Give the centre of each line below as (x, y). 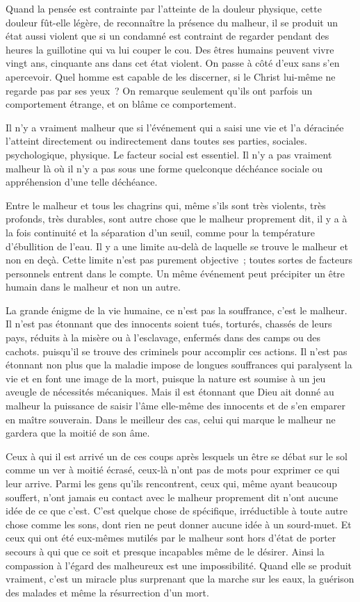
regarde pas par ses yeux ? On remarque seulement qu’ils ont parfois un (159, 90)
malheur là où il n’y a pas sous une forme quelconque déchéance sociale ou (164, 168)
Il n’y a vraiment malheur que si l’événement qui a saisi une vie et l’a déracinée (175, 127)
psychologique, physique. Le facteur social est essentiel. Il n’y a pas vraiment (169, 154)
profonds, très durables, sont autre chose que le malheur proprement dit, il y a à (177, 219)
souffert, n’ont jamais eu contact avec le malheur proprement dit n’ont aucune (172, 497)
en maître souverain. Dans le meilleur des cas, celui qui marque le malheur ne (171, 419)
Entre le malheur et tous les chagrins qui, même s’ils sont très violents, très (166, 205)
